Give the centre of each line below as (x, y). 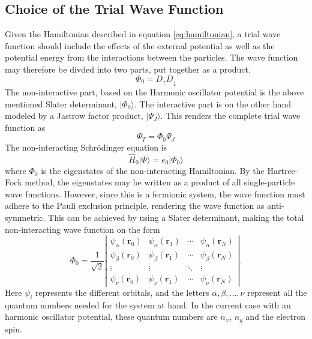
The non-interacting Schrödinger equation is (86, 147)
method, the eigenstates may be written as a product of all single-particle (160, 182)
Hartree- (283, 170)
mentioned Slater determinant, (61, 103)
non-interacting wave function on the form (82, 229)
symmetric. (25, 217)
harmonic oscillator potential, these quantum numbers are (111, 316)
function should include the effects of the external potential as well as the (140, 45)
